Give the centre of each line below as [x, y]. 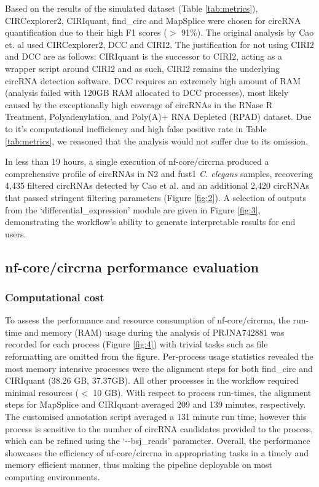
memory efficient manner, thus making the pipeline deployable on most [139, 465]
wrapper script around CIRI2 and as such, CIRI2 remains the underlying [143, 68]
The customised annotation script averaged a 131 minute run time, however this [156, 417]
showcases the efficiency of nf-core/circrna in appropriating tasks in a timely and [157, 452]
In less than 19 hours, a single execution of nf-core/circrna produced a [137, 161]
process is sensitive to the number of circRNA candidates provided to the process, [159, 428]
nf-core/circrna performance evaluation [132, 267]
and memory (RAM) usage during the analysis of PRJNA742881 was [154, 332]
